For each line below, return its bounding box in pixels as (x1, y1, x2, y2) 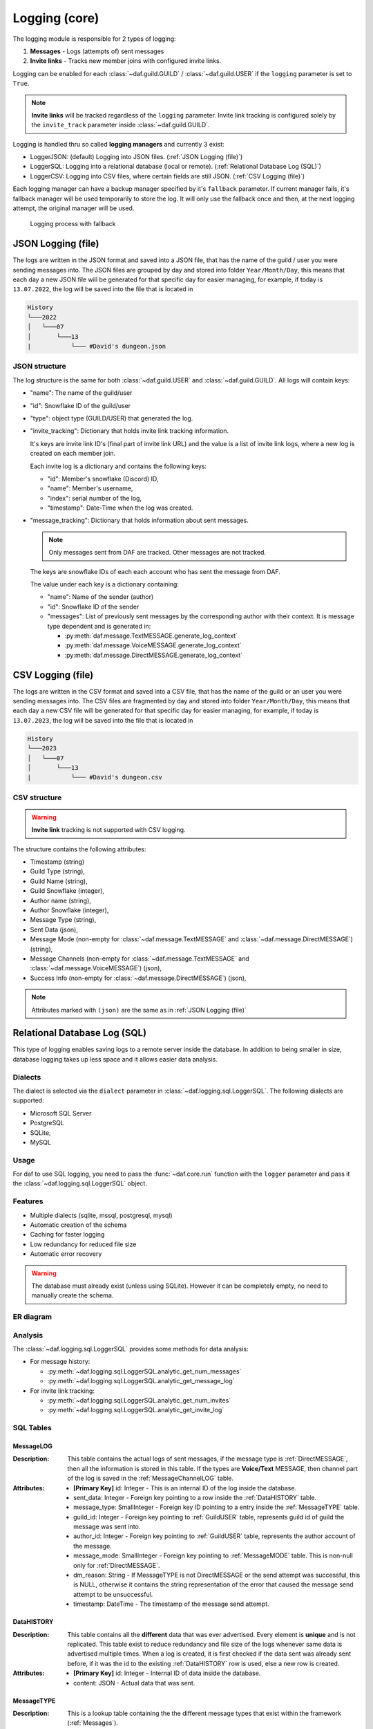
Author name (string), (30, 896, 91, 905)
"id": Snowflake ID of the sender (47, 602, 140, 611)
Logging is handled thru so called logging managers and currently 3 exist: (12, 140, 224, 148)
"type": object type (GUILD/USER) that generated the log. (30, 414, 193, 422)
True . (12, 80, 30, 88)
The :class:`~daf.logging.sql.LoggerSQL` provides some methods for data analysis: (12, 1345, 249, 1353)
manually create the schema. (31, 1291, 114, 1300)
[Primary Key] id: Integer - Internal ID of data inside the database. (73, 1669, 261, 1677)
